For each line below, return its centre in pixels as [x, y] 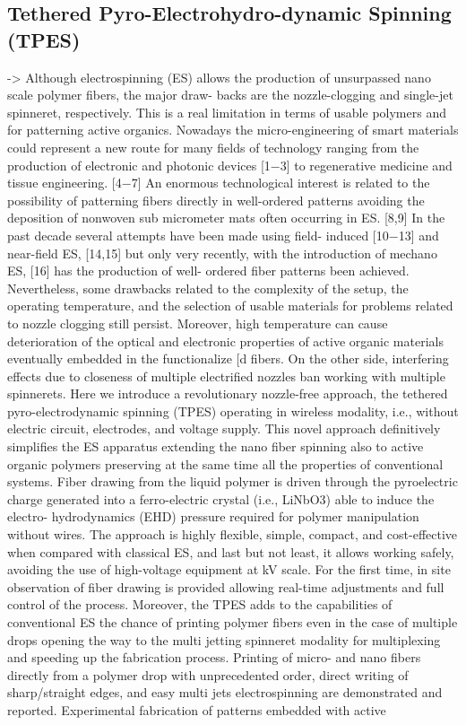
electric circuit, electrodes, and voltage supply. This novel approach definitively [224, 428]
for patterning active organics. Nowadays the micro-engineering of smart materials [233, 130]
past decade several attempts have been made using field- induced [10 [198, 235]
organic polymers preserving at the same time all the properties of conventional [225, 463]
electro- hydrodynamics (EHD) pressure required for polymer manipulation [213, 516]
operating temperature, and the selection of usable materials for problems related [230, 306]
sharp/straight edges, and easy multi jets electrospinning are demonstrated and [225, 692]
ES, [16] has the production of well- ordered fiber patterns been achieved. [208, 271]
